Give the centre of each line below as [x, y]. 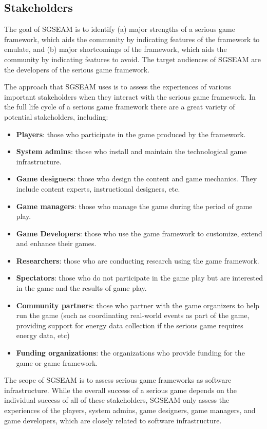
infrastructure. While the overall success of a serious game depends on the [120, 390]
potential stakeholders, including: [56, 116]
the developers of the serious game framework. [77, 69]
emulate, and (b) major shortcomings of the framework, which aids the [116, 49]
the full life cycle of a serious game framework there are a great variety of [120, 107]
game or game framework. [57, 362]
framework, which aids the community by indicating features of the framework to [132, 39]
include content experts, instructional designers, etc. [98, 188]
